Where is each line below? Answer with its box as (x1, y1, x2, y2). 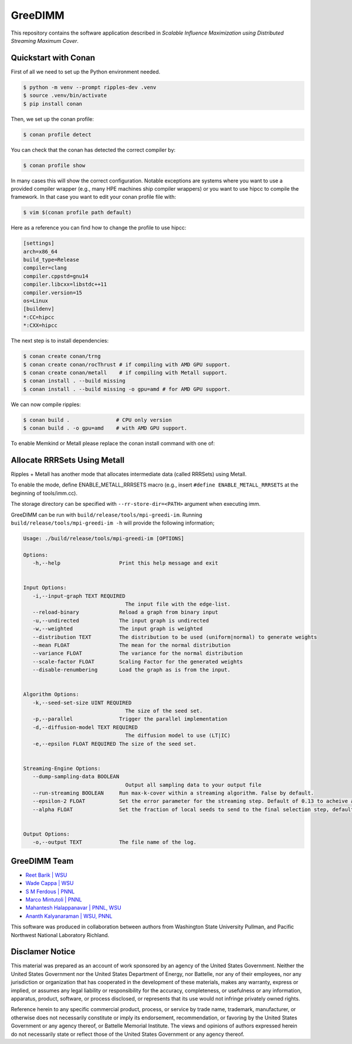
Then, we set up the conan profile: (11, 115, 94, 123)
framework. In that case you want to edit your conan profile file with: (11, 194, 176, 201)
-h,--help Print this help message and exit (32, 560, 218, 566)
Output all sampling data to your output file (125, 781, 262, 788)
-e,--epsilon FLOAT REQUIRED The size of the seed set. (32, 740, 197, 747)
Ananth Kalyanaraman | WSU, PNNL (25, 913, 113, 920)
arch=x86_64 (23, 248, 58, 255)
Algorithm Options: (23, 691, 79, 698)
